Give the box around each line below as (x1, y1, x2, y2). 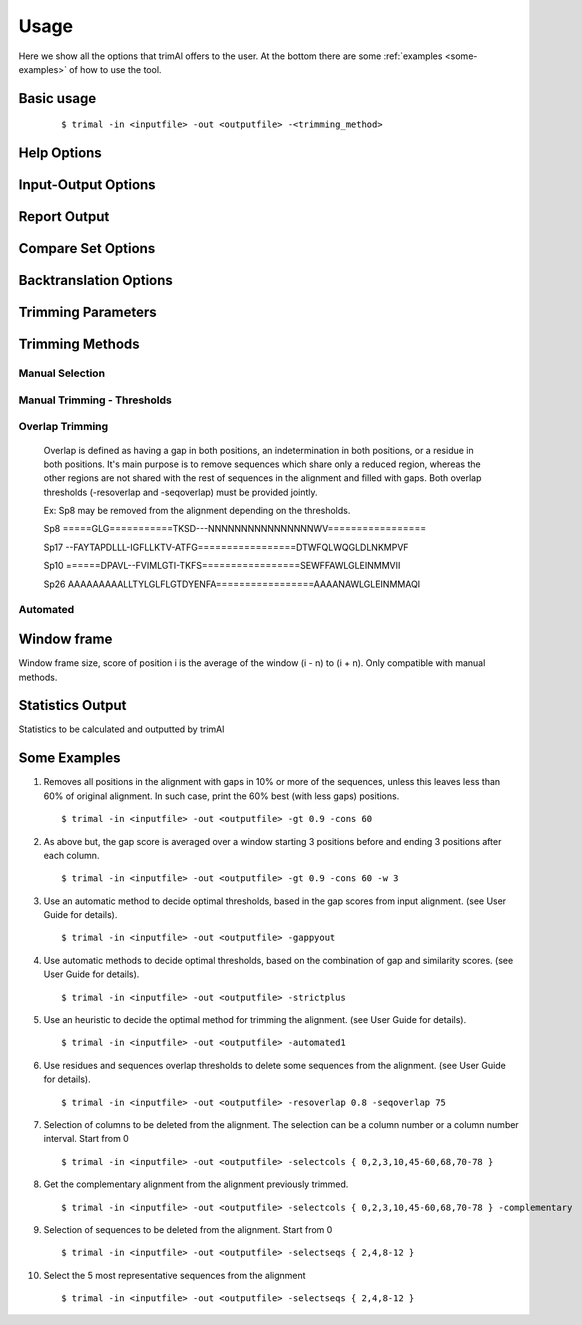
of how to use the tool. (68, 63, 162, 75)
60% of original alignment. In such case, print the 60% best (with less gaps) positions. (43, 790, 400, 802)
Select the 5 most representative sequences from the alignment (43, 1269, 306, 1281)
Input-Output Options (18, 176, 156, 194)
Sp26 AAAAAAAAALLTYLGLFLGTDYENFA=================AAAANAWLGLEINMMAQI (43, 578, 421, 590)
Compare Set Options (18, 240, 156, 257)
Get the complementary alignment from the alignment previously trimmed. (43, 1178, 349, 1190)
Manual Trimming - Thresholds (18, 393, 172, 407)
